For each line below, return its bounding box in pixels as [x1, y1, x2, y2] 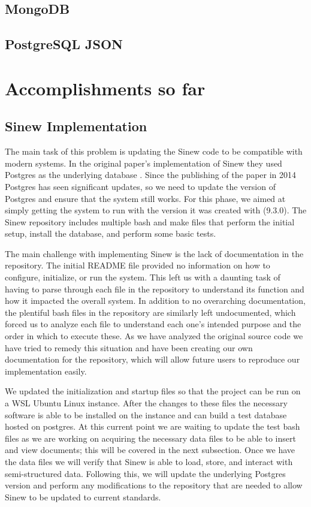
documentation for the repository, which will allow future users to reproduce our [5, 353, 300, 366]
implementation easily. [5, 364, 87, 377]
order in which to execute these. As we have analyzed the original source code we [5, 330, 303, 342]
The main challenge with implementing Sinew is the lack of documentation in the [5, 247, 304, 259]
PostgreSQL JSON [5, 35, 123, 53]
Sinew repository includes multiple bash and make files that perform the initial [5, 215, 295, 228]
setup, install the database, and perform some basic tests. [5, 227, 216, 240]
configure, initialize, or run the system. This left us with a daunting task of [5, 271, 280, 283]
